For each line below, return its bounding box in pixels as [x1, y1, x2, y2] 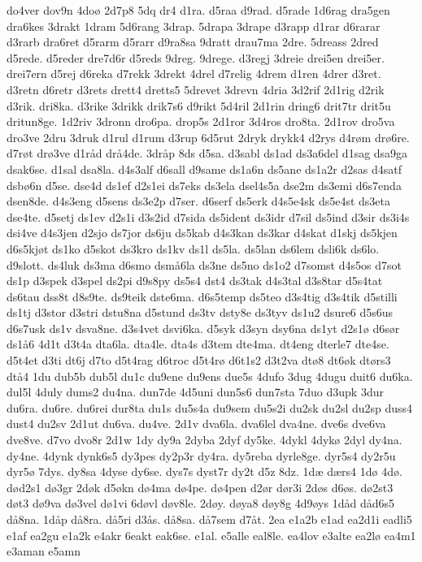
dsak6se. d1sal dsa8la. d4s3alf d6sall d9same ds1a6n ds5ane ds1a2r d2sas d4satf [7, 160, 402, 177]
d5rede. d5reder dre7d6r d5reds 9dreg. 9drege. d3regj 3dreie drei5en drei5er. [7, 49, 385, 66]
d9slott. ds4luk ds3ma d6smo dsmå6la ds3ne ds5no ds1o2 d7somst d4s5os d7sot [7, 256, 402, 273]
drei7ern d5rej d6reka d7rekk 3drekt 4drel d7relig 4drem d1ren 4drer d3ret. [7, 65, 381, 82]
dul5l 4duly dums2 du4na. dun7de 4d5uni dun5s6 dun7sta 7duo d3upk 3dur [7, 383, 384, 400]
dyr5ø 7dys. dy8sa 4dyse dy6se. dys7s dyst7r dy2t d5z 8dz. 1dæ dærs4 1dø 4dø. [7, 463, 402, 480]
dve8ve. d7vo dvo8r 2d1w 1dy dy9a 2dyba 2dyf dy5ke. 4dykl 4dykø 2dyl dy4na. [7, 431, 402, 448]
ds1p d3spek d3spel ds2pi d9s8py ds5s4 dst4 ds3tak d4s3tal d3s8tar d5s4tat [7, 272, 383, 289]
